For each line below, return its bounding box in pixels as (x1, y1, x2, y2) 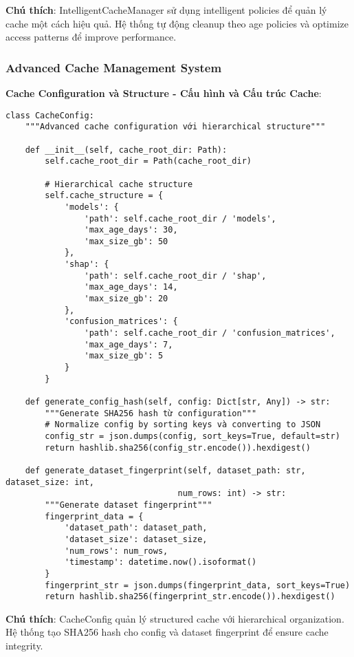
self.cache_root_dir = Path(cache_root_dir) (45, 156, 252, 166)
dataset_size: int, (5, 477, 94, 487)
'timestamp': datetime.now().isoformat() (64, 557, 257, 568)
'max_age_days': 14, (84, 282, 178, 292)
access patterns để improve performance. (5, 30, 177, 44)
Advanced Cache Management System (5, 58, 222, 76)
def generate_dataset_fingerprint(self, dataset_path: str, (25, 465, 306, 475)
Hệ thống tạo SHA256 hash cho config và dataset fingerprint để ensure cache (5, 625, 329, 639)
